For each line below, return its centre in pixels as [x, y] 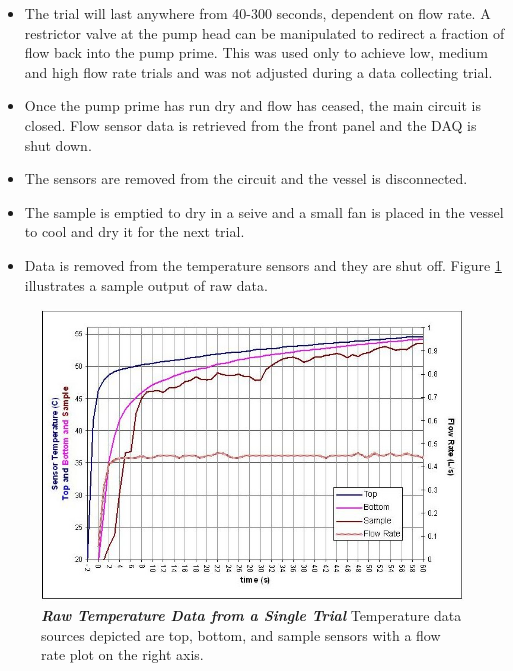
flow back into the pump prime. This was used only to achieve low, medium [256, 52]
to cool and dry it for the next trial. [134, 231]
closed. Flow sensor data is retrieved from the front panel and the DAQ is [250, 124]
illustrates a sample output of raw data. [146, 284]
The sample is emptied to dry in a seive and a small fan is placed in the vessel [264, 211]
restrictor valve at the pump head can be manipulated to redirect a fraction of [264, 32]
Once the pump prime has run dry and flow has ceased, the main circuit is [253, 105]
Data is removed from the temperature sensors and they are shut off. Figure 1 [263, 264]
